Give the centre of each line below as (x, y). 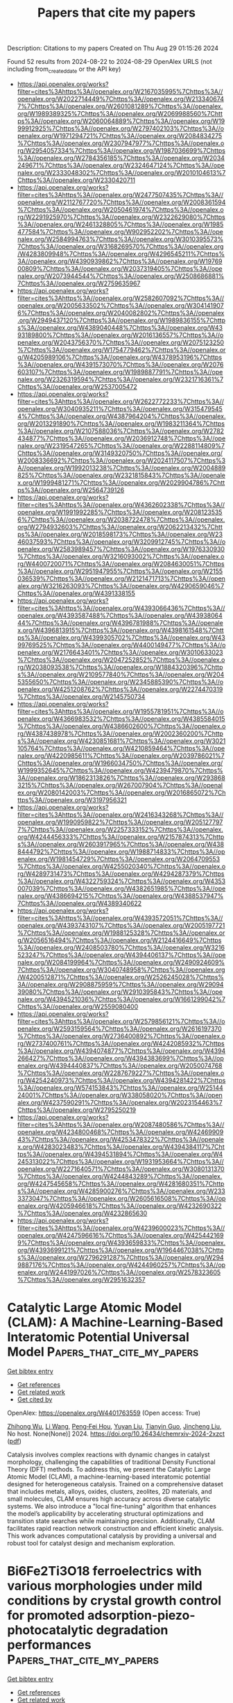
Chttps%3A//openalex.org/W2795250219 (77, 1110)
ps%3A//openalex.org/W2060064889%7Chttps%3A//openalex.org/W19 (121, 121)
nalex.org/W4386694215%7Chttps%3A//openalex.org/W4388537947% (120, 896)
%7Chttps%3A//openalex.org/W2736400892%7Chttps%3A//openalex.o (121, 1036)
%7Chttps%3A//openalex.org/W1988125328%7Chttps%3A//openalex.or (121, 933)
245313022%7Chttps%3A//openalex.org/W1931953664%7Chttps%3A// (120, 1161)
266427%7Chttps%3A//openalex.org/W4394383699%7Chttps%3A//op (120, 1058)
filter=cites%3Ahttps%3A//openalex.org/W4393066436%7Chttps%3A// (121, 608)
